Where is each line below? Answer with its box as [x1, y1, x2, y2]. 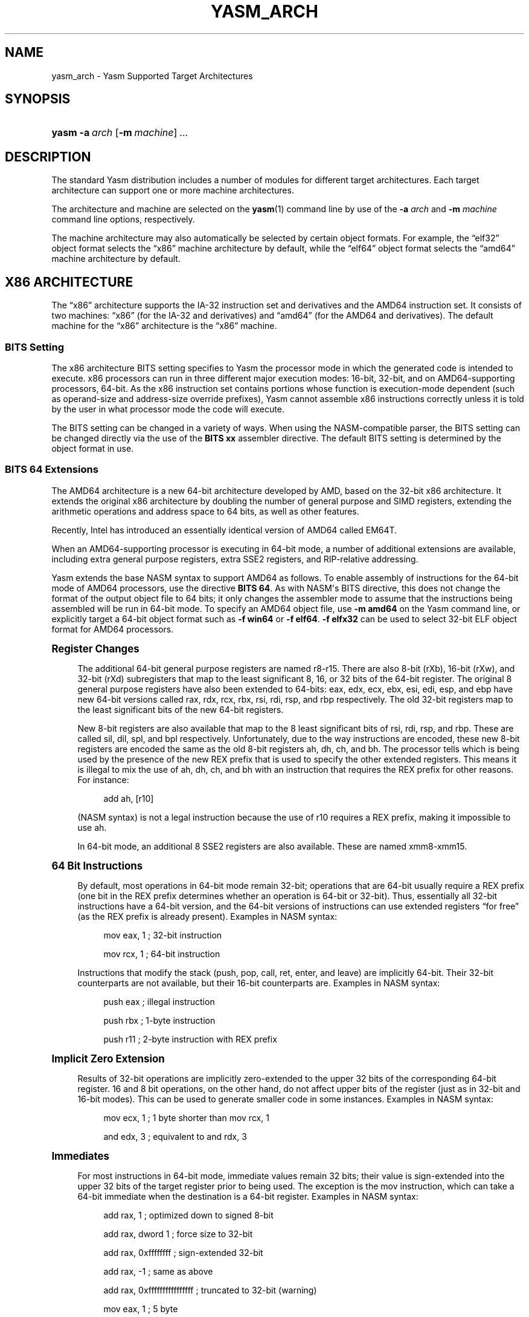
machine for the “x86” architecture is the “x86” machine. [51, 320, 277, 331]
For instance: [77, 774, 129, 785]
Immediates [51, 1150, 109, 1162]
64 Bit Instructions [51, 859, 143, 872]
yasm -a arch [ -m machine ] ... [51, 126, 188, 139]
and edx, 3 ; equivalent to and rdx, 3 [103, 1131, 247, 1142]
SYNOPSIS [5, 91, 71, 107]
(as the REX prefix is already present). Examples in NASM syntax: [77, 911, 338, 922]
